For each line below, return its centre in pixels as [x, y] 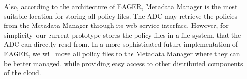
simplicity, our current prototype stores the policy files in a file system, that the [123, 34]
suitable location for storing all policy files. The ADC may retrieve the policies [121, 16]
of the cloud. [23, 72]
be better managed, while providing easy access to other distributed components [123, 63]
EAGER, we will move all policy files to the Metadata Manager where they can [122, 53]
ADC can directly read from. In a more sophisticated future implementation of [121, 44]
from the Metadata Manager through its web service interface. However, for [116, 25]
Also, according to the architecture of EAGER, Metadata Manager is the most [121, 6]
